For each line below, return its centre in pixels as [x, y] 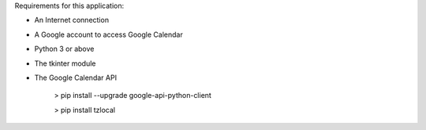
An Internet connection [72, 20]
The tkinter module [65, 63]
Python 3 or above [64, 49]
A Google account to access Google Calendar [108, 34]
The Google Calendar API [76, 78]
